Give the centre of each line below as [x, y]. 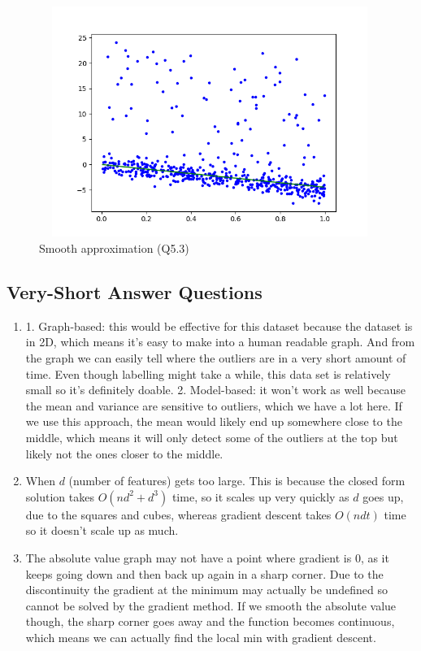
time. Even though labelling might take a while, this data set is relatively [208, 373]
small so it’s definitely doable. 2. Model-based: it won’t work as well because [215, 390]
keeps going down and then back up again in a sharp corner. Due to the [204, 573]
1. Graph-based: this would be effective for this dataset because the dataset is [219, 325]
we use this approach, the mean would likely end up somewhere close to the [214, 421]
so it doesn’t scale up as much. [102, 530]
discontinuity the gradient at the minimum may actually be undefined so [206, 590]
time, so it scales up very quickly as [260, 496]
